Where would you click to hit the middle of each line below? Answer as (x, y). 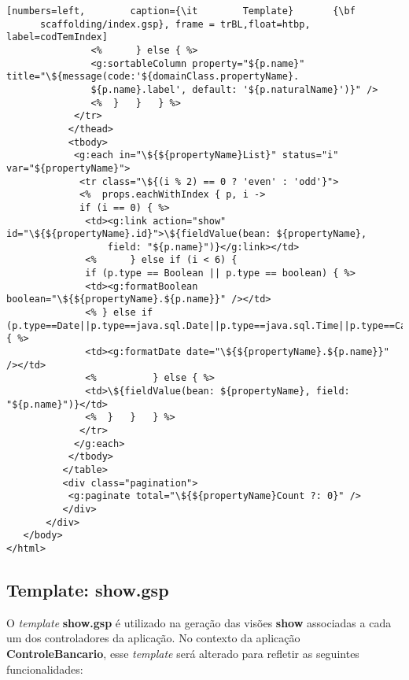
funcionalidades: (45, 669)
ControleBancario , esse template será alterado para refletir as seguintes (183, 653)
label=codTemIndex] (57, 37)
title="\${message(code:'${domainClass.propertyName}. (153, 77)
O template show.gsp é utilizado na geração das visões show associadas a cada (199, 622)
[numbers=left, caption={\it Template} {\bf (181, 11)
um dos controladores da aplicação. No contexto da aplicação (153, 638)
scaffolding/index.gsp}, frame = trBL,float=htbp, (175, 24)
